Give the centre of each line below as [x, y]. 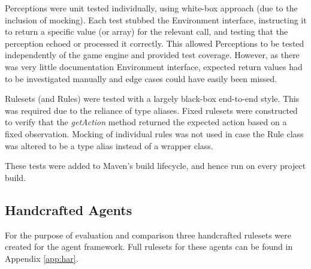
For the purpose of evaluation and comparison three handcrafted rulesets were [148, 235]
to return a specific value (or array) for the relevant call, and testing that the [147, 31]
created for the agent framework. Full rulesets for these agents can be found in [149, 247]
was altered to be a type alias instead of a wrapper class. [109, 145]
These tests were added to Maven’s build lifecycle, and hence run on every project [155, 166]
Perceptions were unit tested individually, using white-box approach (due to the [151, 8]
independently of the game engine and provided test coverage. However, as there [152, 55]
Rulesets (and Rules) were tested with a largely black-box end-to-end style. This [152, 99]
